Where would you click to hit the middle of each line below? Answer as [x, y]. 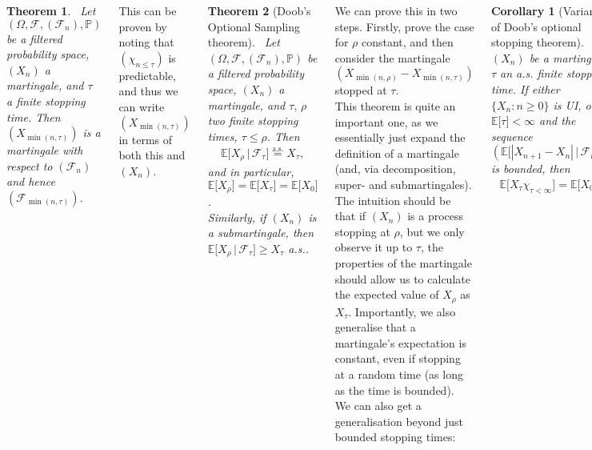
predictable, [148, 75]
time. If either [525, 88]
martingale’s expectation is [400, 342]
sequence [512, 136]
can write [142, 106]
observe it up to [374, 247]
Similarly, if [237, 217]
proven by [143, 26]
